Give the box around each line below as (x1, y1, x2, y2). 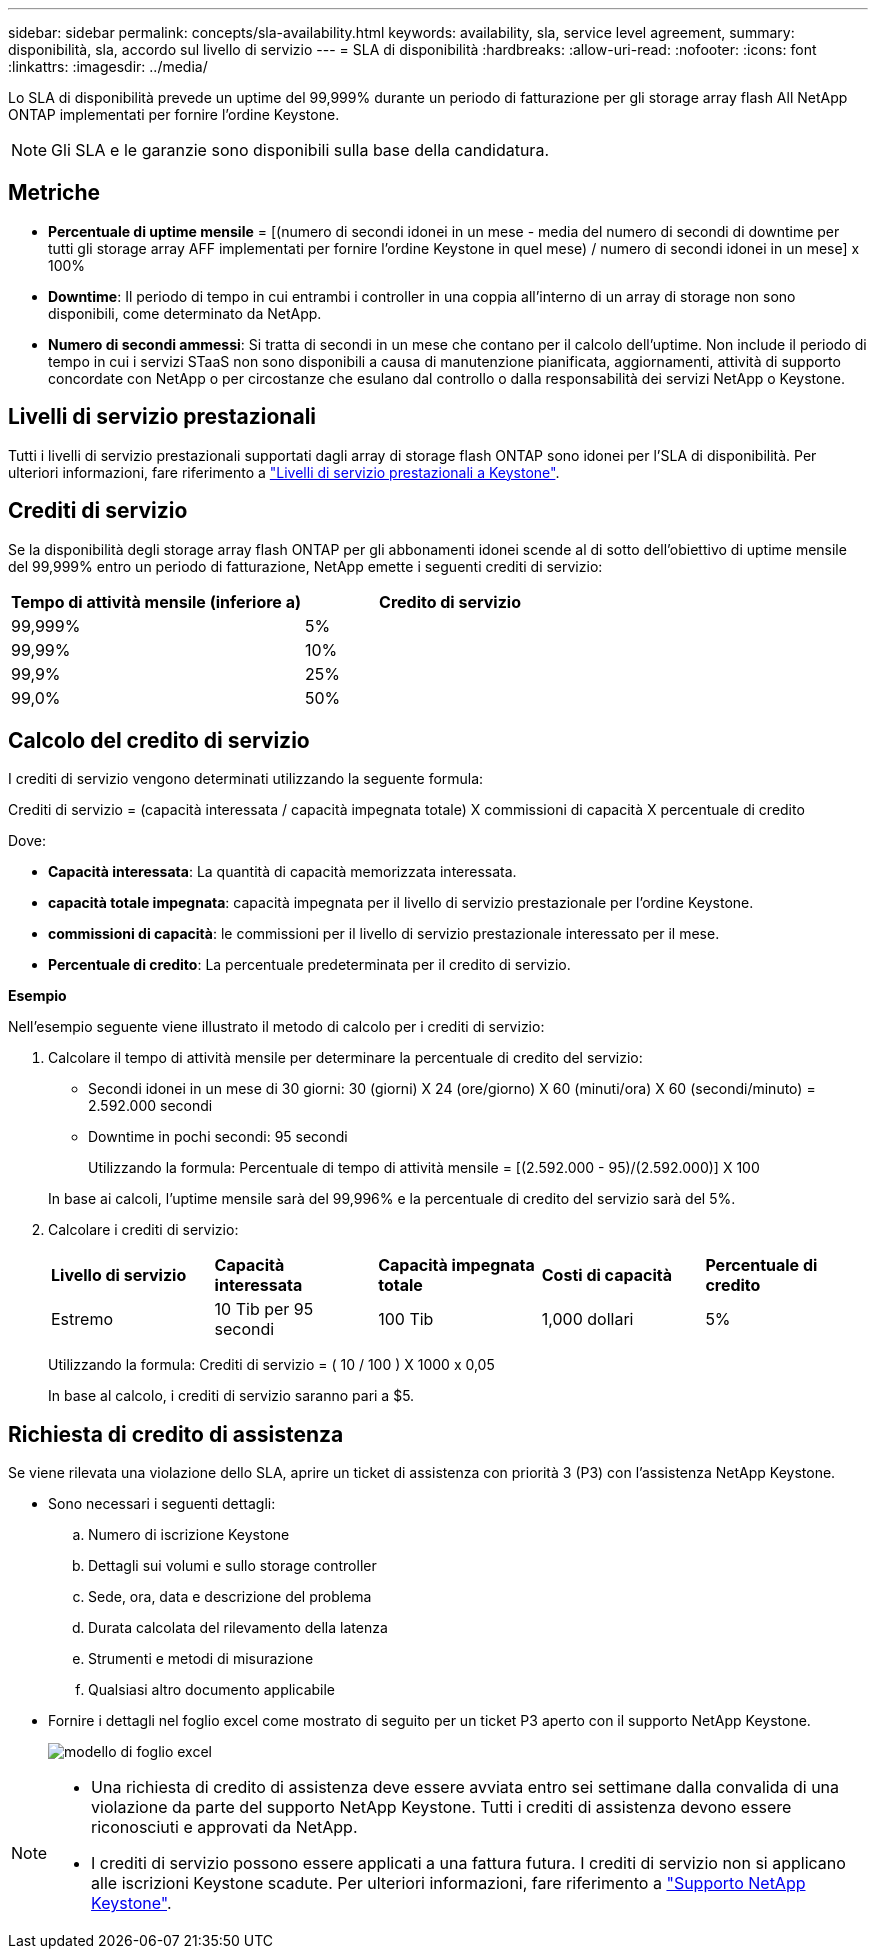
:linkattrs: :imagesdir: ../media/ (8, 58, 208, 75)
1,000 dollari (541, 1309, 634, 1330)
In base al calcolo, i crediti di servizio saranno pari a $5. (48, 1387, 415, 1405)
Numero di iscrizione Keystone (88, 1526, 290, 1544)
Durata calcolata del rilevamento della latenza (88, 1619, 388, 1637)
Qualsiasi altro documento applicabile (88, 1681, 336, 1699)
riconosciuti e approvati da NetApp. (91, 1817, 358, 1838)
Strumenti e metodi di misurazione (88, 1650, 314, 1668)
